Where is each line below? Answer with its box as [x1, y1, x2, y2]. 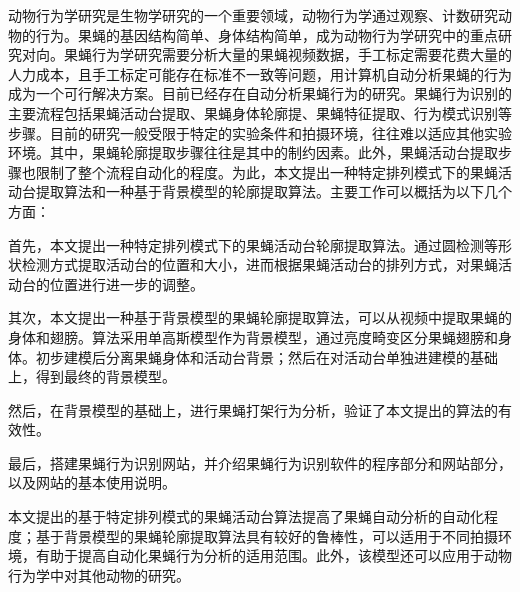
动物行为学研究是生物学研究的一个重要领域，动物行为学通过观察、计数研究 [8, 5, 498, 25]
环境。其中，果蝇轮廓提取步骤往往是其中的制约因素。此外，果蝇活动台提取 [8, 142, 498, 163]
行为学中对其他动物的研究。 [8, 564, 190, 585]
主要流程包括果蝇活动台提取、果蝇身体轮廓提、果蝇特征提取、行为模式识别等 [8, 102, 512, 123]
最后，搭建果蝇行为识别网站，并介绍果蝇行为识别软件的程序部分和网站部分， [8, 452, 512, 473]
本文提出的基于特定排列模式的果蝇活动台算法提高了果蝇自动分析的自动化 [8, 506, 484, 527]
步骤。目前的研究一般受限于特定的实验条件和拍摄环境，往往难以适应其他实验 [8, 122, 512, 143]
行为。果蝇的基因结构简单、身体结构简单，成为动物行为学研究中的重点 [35, 24, 498, 45]
